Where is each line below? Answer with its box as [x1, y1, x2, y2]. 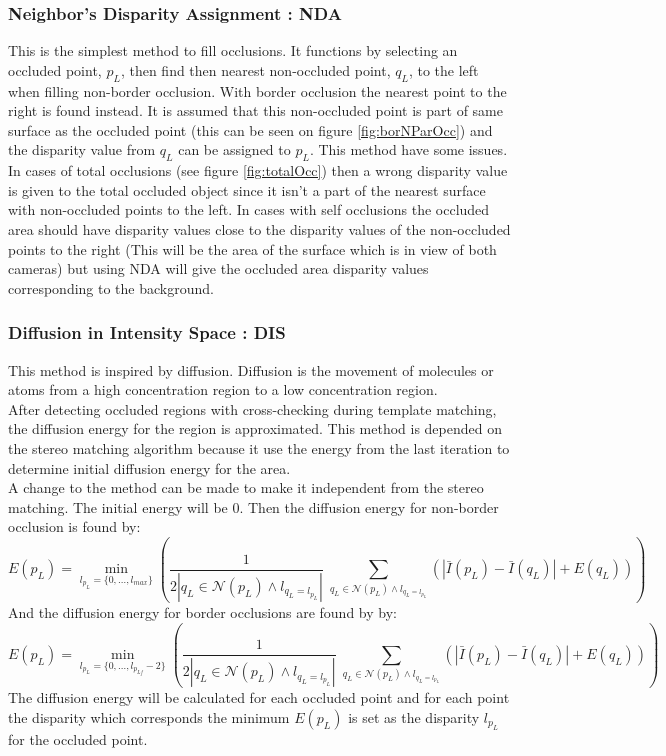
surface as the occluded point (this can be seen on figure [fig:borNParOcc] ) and [8, 119, 493, 140]
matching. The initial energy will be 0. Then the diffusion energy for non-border [8, 496, 499, 517]
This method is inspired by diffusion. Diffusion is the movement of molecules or [8, 359, 494, 380]
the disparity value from [8, 139, 156, 160]
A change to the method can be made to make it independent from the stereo [8, 477, 484, 498]
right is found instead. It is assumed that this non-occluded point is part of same [8, 100, 503, 121]
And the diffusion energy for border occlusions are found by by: [8, 601, 397, 622]
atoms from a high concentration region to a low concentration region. [8, 379, 438, 400]
